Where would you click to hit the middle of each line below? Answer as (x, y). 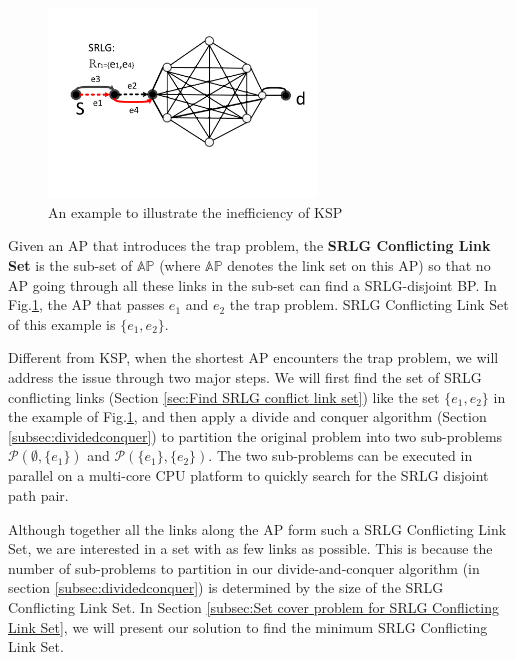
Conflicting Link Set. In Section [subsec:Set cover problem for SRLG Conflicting (253, 606)
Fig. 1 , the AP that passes (86, 304)
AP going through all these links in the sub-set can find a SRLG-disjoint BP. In (252, 284)
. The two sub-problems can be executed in (340, 455)
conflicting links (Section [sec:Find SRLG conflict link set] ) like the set (224, 396)
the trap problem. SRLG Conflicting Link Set (369, 304)
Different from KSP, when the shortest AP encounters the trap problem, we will (253, 357)
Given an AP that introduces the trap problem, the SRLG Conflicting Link (249, 245)
